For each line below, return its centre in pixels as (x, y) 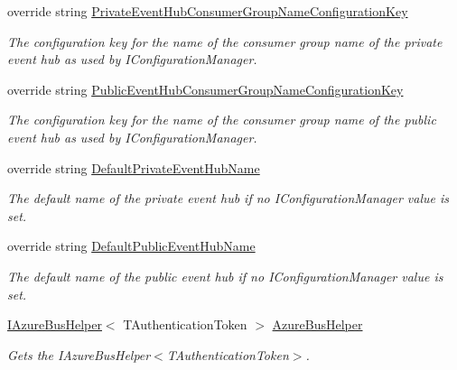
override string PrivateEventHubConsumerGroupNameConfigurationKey (208, 11)
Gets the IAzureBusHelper (79, 354)
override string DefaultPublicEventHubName (131, 246)
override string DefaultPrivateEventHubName (134, 167)
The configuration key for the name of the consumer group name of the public (222, 120)
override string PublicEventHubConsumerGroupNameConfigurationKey (205, 89)
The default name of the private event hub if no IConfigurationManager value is (228, 198)
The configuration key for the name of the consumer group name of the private (225, 41)
